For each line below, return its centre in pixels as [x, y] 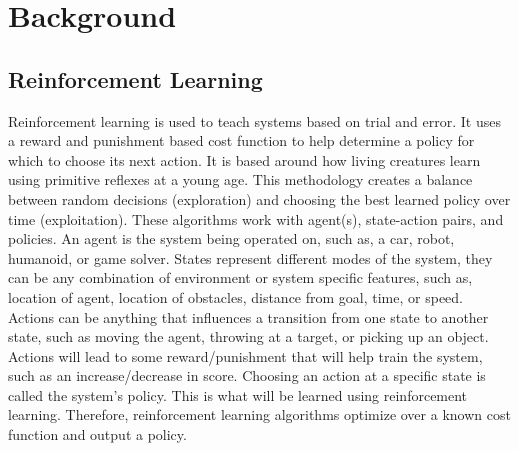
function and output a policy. [97, 434]
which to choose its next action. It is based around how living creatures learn [244, 159]
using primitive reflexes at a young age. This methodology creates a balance [240, 179]
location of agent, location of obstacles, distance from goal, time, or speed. [235, 296]
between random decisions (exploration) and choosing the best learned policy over [259, 198]
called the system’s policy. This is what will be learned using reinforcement [238, 394]
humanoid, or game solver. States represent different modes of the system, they [250, 257]
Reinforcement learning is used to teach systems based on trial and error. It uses [254, 120]
